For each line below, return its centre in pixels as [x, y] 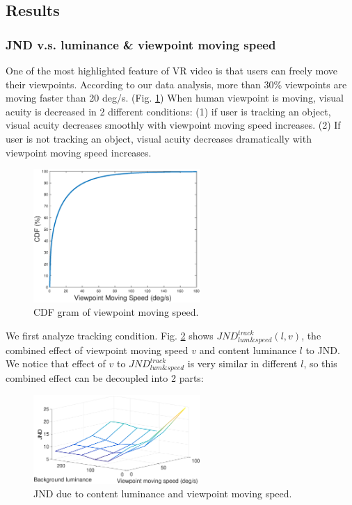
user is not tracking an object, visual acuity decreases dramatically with [159, 138]
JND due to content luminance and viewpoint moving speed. [163, 494]
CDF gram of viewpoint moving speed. [116, 312]
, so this [320, 363]
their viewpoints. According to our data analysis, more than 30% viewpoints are [176, 84]
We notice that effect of [56, 363]
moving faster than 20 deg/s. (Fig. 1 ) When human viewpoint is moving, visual [175, 98]
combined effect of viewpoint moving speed [97, 350]
